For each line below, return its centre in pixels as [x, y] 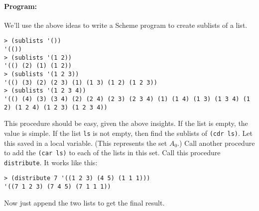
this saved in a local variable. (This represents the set [86, 143]
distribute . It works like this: [51, 162]
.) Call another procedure [216, 143]
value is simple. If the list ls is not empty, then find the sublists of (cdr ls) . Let [128, 133]
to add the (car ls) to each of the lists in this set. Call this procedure [112, 153]
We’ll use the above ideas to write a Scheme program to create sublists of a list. [126, 25]
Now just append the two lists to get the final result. [84, 202]
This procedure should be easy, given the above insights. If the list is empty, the [126, 123]
